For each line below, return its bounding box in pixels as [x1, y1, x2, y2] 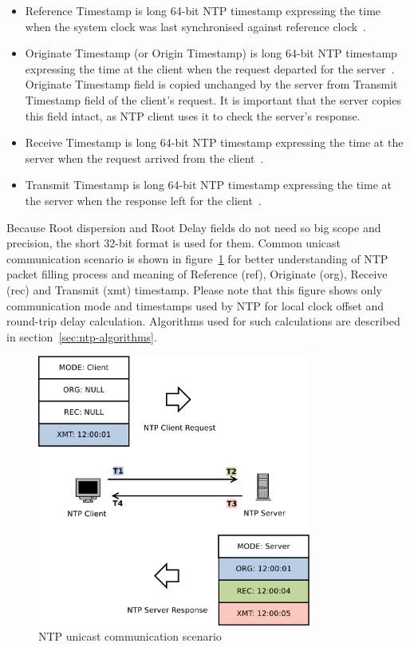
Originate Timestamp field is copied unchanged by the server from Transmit [25, 76, 398, 93]
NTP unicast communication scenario [38, 628, 222, 645]
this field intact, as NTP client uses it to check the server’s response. [25, 107, 361, 124]
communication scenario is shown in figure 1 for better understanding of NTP [6, 250, 388, 266]
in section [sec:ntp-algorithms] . [6, 328, 157, 345]
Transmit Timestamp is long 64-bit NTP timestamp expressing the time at [25, 176, 392, 193]
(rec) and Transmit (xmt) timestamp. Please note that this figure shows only [6, 281, 382, 298]
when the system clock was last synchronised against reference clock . [25, 18, 367, 34]
